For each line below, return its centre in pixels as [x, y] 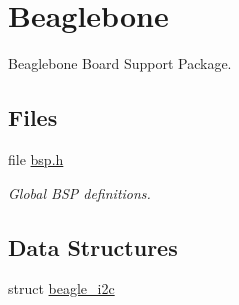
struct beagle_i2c [61, 288]
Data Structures [93, 246]
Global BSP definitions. [79, 192]
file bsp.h [36, 158]
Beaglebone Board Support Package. [120, 63]
